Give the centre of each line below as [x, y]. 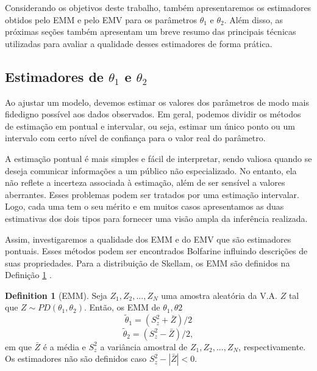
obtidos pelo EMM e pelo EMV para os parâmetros [101, 19]
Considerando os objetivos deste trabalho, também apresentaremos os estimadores [158, 7]
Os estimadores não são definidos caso [76, 358]
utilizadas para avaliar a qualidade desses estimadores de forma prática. [139, 43]
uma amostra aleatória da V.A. [219, 295]
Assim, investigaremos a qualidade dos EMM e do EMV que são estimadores [148, 239]
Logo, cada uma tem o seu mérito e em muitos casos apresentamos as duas [144, 206]
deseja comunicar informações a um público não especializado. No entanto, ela [151, 170]
